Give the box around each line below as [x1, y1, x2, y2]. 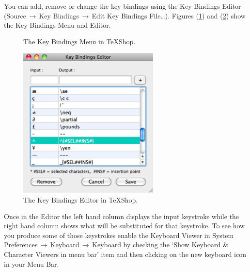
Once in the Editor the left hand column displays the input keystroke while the [4, 211, 239, 221]
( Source [4, 10, 26, 20]
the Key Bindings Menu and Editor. [4, 20, 111, 30]
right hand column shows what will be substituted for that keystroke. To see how [4, 221, 245, 231]
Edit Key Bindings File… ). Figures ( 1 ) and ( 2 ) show [92, 10, 246, 20]
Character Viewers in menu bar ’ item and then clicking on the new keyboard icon [4, 249, 246, 259]
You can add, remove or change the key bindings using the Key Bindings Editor [4, 1, 241, 11]
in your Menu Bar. [4, 258, 59, 269]
